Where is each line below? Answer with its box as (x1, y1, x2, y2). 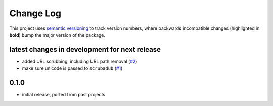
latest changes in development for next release (9, 45, 161, 54)
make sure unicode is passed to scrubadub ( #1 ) (22, 65, 123, 71)
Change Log (9, 8, 62, 19)
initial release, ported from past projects (22, 92, 106, 98)
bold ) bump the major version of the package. (9, 32, 106, 38)
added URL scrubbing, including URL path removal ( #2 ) (22, 58, 138, 64)
